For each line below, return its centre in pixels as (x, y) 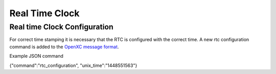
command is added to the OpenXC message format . (64, 47)
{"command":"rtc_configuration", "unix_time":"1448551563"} (73, 65)
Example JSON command (37, 56)
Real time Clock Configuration (61, 27)
